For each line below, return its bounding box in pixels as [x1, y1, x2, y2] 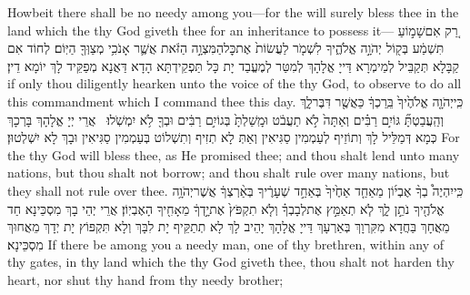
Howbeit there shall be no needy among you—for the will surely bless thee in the [7, 3, 459, 21]
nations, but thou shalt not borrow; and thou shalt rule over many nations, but [7, 163, 450, 182]
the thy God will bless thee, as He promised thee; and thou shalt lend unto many [7, 145, 460, 164]
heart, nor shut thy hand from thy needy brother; [7, 270, 284, 289]
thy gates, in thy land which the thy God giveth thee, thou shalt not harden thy [7, 252, 455, 271]
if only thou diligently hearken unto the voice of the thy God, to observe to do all [7, 74, 462, 93]
